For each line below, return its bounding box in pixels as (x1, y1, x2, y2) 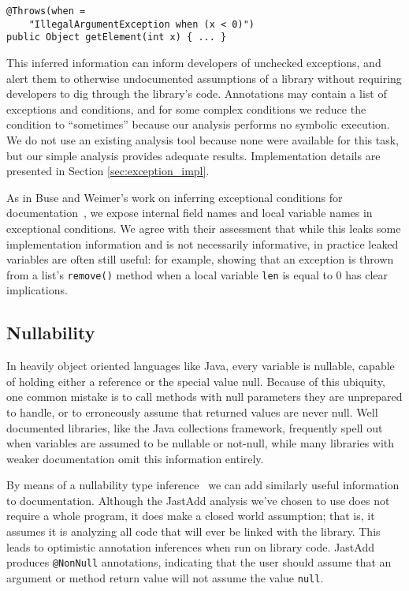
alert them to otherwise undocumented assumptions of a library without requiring (6, 69, 402, 86)
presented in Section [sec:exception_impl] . (6, 163, 210, 179)
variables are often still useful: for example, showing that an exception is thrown (6, 251, 394, 267)
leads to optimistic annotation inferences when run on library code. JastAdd (6, 538, 374, 555)
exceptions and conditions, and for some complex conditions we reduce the (6, 100, 366, 117)
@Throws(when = (6, 6, 86, 17)
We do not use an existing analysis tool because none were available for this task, (6, 131, 399, 148)
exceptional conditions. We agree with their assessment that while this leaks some (6, 219, 401, 236)
